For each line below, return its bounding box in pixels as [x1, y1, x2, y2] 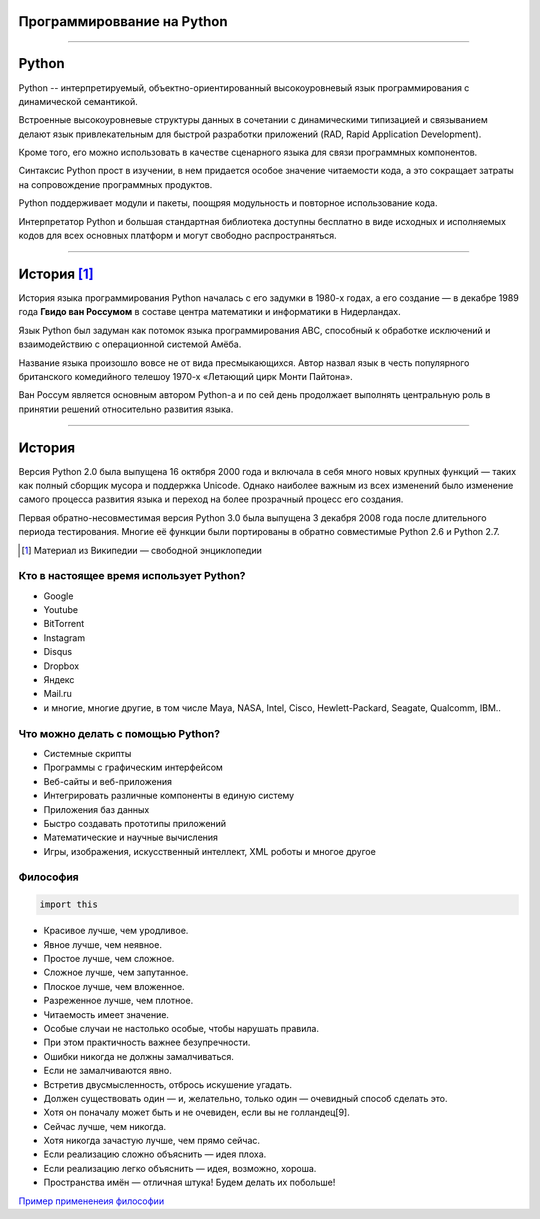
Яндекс [43, 674, 75, 686]
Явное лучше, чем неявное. [43, 938, 162, 950]
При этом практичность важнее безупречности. [43, 1036, 251, 1049]
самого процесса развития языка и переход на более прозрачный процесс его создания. [18, 493, 404, 505]
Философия [18, 870, 79, 884]
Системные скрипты [43, 747, 132, 759]
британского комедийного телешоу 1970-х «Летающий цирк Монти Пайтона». [18, 370, 354, 382]
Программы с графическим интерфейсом [43, 761, 224, 774]
